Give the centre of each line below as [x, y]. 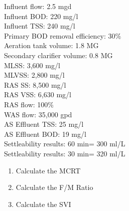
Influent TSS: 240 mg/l [40, 26]
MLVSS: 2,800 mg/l [34, 75]
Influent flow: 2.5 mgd [38, 6]
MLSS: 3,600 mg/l [32, 65]
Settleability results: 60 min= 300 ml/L [65, 144]
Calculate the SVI [43, 204]
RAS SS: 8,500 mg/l [35, 84]
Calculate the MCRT [48, 170]
